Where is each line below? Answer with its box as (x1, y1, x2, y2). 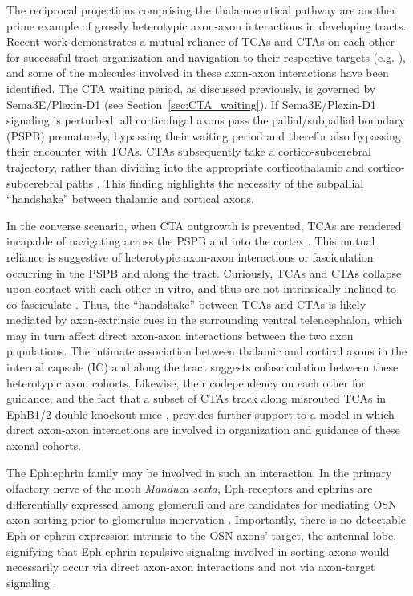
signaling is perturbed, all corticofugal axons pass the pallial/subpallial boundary (6, 111, 405, 128)
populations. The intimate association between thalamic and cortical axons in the (6, 343, 407, 359)
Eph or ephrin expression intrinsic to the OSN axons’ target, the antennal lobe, (6, 527, 397, 543)
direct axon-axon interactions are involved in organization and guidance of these (6, 421, 400, 438)
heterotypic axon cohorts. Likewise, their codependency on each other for (6, 374, 366, 391)
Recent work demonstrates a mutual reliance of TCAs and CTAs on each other (6, 33, 395, 50)
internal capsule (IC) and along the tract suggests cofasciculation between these (6, 359, 399, 375)
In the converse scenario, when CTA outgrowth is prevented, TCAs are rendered (6, 217, 402, 233)
